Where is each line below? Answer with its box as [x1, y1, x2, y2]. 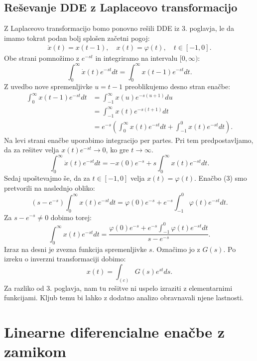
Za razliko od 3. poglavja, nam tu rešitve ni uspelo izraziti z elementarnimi [4, 282, 233, 293]
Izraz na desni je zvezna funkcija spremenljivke [4, 243, 147, 254]
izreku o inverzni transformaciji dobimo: [4, 253, 126, 264]
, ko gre [106, 144, 129, 155]
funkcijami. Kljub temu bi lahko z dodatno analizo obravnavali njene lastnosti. [4, 292, 244, 303]
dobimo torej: [50, 212, 92, 222]
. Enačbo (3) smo [194, 173, 247, 183]
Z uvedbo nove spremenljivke [4, 81, 93, 92]
